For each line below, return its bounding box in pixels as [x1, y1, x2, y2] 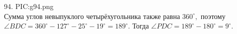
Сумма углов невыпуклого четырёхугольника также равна [4, 10, 180, 21]
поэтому [200, 10, 225, 21]
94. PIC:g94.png [4, 1, 54, 11]
